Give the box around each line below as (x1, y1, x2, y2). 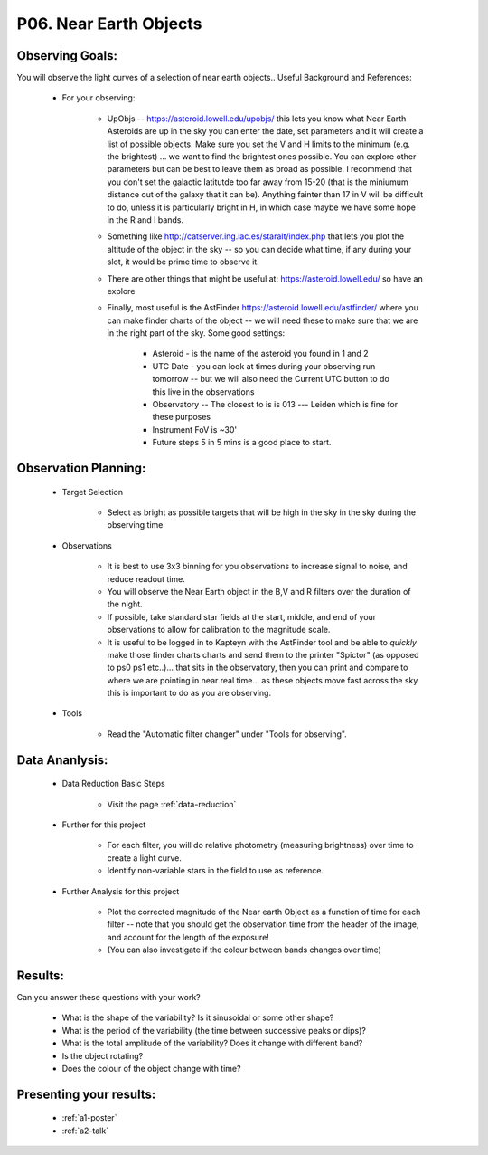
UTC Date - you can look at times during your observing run (152, 360, 376, 371)
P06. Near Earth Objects (16, 14, 202, 33)
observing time (107, 520, 164, 530)
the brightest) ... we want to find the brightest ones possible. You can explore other (107, 151, 417, 162)
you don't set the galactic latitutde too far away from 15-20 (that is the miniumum (107, 177, 408, 187)
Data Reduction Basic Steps (61, 778, 166, 789)
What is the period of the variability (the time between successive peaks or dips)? (61, 1025, 366, 1036)
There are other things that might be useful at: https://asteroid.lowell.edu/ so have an (107, 272, 424, 284)
